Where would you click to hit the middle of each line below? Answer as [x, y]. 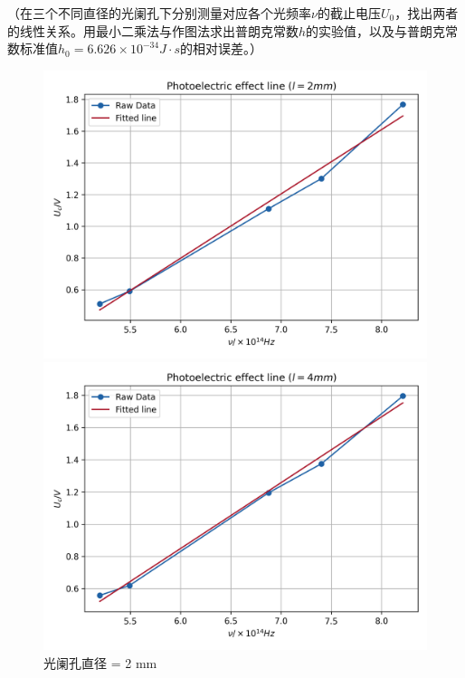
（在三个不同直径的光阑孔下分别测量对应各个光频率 [159, 13]
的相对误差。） [222, 48]
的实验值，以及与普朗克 [376, 30]
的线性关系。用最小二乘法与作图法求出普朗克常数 [153, 30]
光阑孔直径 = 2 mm [100, 662]
